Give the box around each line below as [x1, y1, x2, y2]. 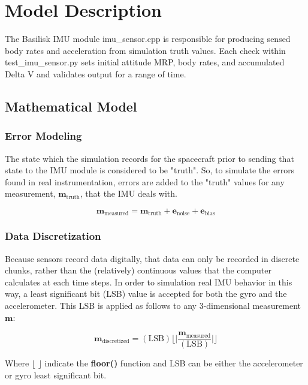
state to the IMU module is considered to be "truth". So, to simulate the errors [5, 164, 295, 176]
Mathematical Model [5, 97, 137, 115]
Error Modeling [5, 128, 82, 143]
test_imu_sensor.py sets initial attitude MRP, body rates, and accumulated [5, 56, 285, 68]
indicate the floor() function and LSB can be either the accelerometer [44, 357, 303, 369]
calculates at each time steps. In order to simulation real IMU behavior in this [5, 275, 292, 288]
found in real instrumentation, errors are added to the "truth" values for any [5, 175, 285, 188]
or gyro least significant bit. [5, 368, 107, 381]
